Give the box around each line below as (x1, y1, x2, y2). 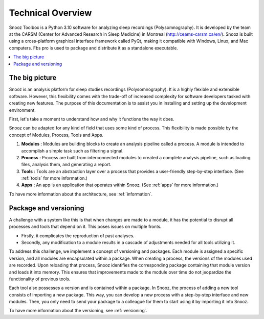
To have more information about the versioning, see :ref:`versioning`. (9, 308, 148, 314)
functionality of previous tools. (9, 276, 70, 282)
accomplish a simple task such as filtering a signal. (21, 147, 124, 154)
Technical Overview (9, 7, 92, 18)
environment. (9, 107, 36, 113)
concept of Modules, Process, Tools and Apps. (9, 132, 104, 138)
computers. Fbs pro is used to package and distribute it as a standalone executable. (9, 45, 178, 51)
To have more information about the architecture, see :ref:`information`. (9, 191, 153, 197)
